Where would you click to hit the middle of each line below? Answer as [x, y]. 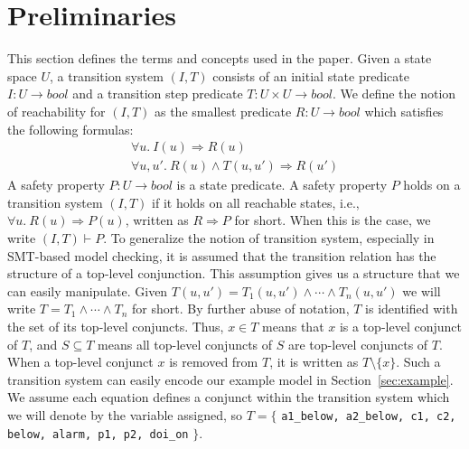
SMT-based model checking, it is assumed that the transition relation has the [222, 255]
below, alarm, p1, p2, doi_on [98, 434]
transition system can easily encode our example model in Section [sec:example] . [230, 379]
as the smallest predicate [223, 111]
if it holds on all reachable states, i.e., [256, 202]
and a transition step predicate [158, 94]
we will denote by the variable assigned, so [125, 414]
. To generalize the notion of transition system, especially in [269, 237]
